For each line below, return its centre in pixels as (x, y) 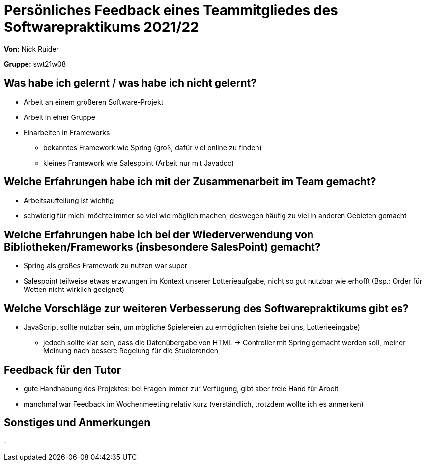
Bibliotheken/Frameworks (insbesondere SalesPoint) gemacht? (162, 247)
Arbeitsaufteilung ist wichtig (69, 201)
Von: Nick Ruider (31, 49)
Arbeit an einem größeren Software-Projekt (94, 102)
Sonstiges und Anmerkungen (77, 423)
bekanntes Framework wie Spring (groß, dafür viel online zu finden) (153, 147)
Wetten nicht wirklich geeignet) (74, 290)
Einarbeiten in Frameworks (67, 132)
